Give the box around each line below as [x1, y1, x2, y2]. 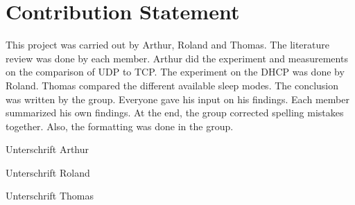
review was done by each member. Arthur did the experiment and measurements [6, 51, 348, 65]
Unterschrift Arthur [6, 142, 89, 157]
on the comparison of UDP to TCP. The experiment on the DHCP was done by [6, 64, 345, 79]
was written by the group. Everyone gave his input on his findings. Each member [6, 91, 349, 106]
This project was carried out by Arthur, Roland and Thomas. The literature [6, 37, 329, 52]
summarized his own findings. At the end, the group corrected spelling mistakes [6, 105, 344, 120]
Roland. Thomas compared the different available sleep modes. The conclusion [6, 78, 339, 92]
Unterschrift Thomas [6, 188, 94, 203]
